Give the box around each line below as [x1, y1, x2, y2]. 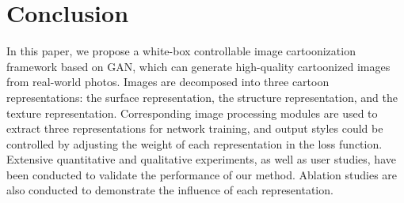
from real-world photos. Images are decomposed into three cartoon [6, 73, 330, 90]
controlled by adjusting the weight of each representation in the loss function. [6, 135, 383, 152]
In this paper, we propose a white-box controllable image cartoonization [6, 43, 356, 59]
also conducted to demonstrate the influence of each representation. [6, 182, 333, 198]
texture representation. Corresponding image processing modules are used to [6, 104, 378, 121]
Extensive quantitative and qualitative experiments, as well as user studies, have [6, 151, 396, 167]
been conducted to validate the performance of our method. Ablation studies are [6, 166, 398, 182]
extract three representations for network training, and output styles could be [6, 120, 383, 137]
